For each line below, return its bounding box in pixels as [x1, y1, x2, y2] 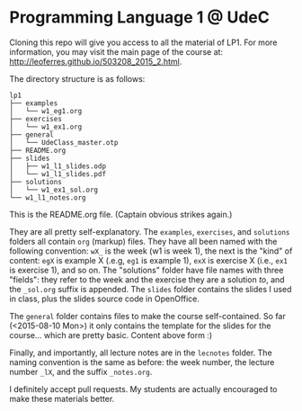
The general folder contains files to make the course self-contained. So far [9, 310, 286, 321]
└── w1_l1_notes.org [9, 192, 87, 202]
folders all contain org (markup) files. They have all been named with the [9, 236, 278, 246]
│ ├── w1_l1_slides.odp [9, 161, 106, 171]
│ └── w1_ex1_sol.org [9, 185, 99, 194]
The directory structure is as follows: [9, 73, 146, 84]
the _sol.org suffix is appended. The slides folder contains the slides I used [9, 283, 292, 294]
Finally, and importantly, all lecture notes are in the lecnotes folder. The [9, 347, 272, 358]
